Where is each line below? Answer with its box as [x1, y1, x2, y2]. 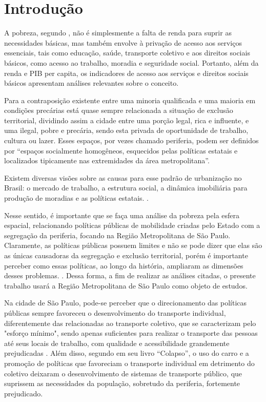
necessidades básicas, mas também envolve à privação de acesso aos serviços [4, 37, 242, 48]
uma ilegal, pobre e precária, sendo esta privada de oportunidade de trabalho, [4, 125, 249, 136]
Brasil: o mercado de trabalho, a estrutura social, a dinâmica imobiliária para [4, 182, 248, 193]
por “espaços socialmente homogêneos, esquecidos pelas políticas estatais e [4, 145, 238, 156]
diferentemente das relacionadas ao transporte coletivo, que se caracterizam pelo [4, 317, 256, 328]
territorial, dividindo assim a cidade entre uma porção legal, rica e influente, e [4, 114, 249, 125]
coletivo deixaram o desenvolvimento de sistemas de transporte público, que [4, 368, 242, 378]
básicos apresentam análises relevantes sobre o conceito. [4, 78, 179, 88]
